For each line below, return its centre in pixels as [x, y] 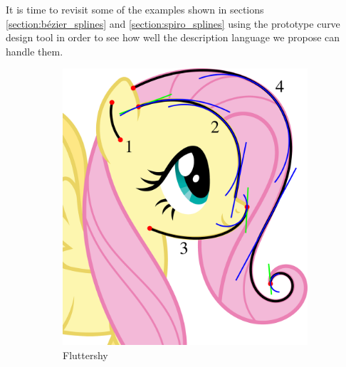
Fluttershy [85, 355]
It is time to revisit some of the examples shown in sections [135, 9]
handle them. [35, 51]
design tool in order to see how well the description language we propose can [173, 37]
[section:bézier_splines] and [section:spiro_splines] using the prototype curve [173, 23]
